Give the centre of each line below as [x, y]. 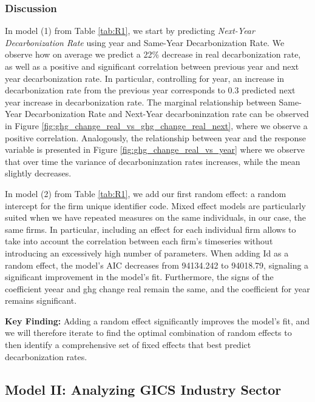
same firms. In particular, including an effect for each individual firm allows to [151, 229]
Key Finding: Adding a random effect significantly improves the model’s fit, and [157, 320]
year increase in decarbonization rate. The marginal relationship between [141, 102]
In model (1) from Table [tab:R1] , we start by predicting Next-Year [130, 31]
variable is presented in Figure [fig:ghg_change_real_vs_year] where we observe [155, 149]
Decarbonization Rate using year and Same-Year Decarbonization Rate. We [145, 42]
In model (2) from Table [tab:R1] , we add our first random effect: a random [146, 193]
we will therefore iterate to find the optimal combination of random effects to [148, 333]
